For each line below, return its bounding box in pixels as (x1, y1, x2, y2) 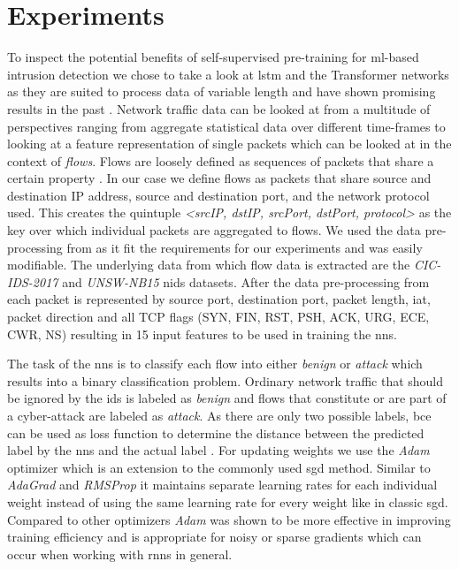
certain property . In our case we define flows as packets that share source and (7, 169, 432, 187)
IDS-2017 (7, 272, 58, 291)
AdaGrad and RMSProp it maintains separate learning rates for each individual (7, 475, 438, 494)
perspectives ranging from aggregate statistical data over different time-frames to (7, 117, 446, 135)
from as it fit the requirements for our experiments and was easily (66, 238, 423, 256)
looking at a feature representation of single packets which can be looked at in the (7, 134, 452, 153)
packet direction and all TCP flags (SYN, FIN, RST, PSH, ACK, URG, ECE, (7, 307, 430, 326)
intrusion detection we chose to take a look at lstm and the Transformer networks (7, 64, 449, 83)
